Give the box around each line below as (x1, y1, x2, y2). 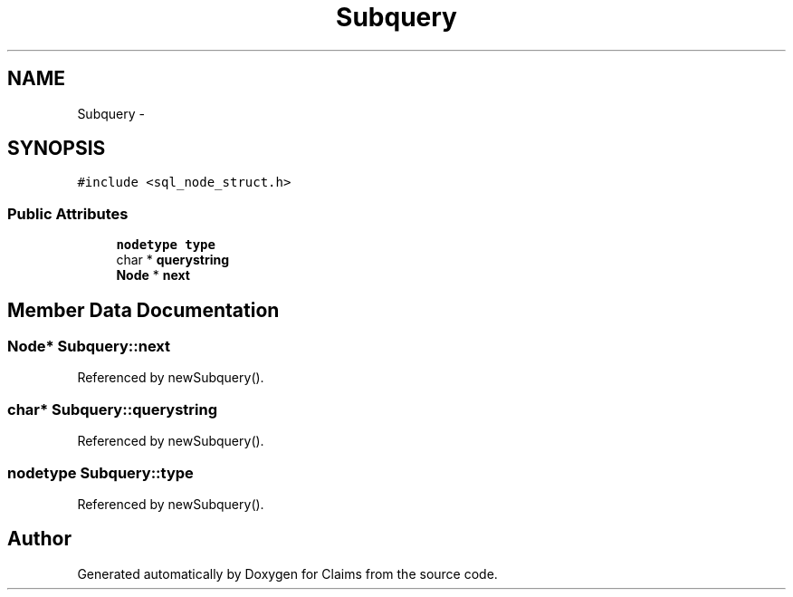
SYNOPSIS (7, 137, 106, 160)
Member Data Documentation (7, 298, 280, 322)
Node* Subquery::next (7, 337, 171, 356)
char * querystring (116, 252, 230, 268)
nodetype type (116, 237, 215, 253)
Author (7, 527, 72, 551)
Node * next (116, 267, 190, 284)
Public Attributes (7, 204, 129, 223)
